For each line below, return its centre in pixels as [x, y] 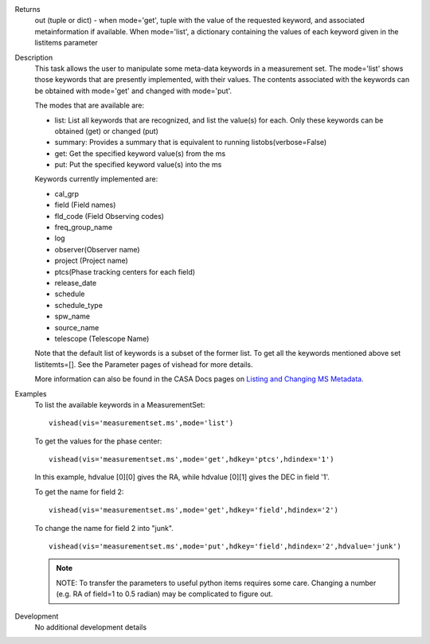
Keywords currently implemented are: [96, 179]
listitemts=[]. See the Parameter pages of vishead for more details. [144, 364]
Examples [31, 393]
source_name [77, 327]
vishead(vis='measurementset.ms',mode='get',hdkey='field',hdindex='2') [193, 510]
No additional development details [91, 627]
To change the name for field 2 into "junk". [104, 528]
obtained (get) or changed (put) [107, 131]
